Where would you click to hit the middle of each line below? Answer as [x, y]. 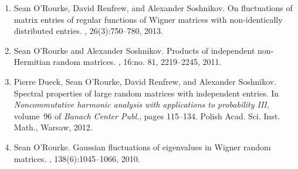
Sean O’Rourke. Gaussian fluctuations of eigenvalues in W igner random [142, 146]
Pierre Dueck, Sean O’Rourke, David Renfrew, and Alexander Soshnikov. [145, 81]
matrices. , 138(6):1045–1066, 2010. [77, 158]
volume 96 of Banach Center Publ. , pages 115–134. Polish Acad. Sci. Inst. [147, 115]
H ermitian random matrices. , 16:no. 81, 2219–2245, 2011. [118, 62]
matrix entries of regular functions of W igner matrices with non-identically [148, 19]
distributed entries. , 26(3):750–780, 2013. [88, 31]
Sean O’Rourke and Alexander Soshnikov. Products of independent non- [144, 50]
